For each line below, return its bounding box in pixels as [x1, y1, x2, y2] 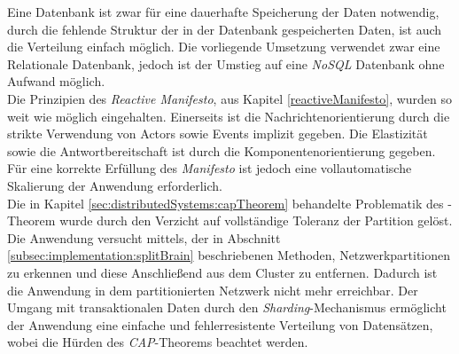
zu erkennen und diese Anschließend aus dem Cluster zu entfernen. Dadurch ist [7, 263, 438, 281]
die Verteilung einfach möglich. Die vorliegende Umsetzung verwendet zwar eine [7, 37, 440, 56]
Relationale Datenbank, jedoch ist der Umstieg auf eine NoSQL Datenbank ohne [7, 54, 445, 73]
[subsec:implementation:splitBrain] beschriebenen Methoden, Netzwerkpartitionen [7, 246, 451, 264]
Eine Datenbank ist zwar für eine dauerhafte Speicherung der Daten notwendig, [7, 3, 440, 20]
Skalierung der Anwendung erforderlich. [7, 176, 222, 194]
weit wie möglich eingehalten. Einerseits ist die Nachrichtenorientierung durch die [7, 106, 450, 125]
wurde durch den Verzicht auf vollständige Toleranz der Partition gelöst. [59, 211, 453, 230]
